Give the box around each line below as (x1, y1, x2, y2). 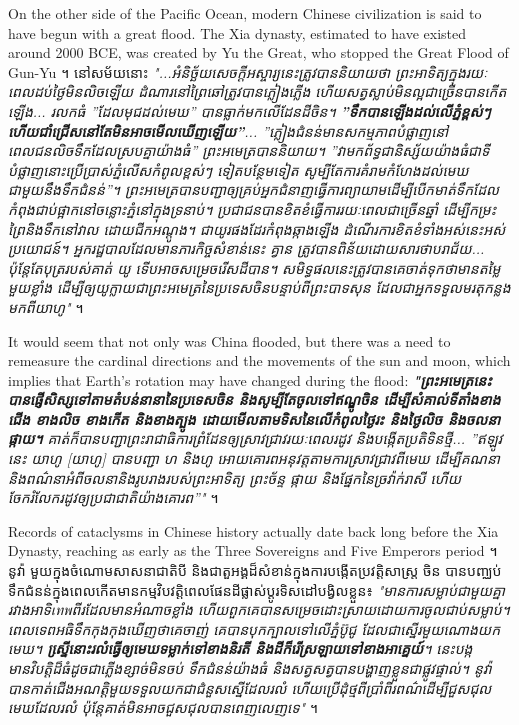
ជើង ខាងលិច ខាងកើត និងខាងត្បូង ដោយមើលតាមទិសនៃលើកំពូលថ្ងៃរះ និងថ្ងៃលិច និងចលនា (8, 408, 501, 429)
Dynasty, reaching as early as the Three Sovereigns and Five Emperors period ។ (8, 540, 498, 561)
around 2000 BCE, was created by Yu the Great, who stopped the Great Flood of (8, 42, 509, 63)
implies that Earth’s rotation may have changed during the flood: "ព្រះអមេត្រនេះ (8, 369, 492, 390)
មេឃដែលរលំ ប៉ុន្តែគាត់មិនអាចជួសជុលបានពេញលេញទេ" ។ (8, 697, 319, 718)
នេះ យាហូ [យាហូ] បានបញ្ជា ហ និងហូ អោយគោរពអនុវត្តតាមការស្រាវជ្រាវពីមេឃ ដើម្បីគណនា (8, 448, 500, 469)
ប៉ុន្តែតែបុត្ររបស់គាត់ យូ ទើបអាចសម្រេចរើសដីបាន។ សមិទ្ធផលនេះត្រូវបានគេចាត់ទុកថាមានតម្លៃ (8, 257, 501, 278)
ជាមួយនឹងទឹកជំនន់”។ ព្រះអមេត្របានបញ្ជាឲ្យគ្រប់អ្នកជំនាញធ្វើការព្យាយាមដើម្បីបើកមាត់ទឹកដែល (8, 179, 500, 200)
